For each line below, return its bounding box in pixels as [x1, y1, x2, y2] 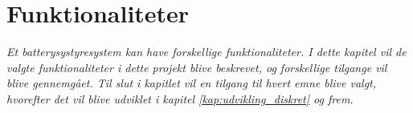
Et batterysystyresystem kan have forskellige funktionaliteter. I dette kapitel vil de [6, 43, 407, 60]
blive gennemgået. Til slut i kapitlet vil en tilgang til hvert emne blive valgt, [6, 75, 377, 91]
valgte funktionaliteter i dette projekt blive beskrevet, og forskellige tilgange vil [6, 59, 387, 75]
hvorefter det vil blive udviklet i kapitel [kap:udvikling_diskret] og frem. [6, 90, 354, 107]
